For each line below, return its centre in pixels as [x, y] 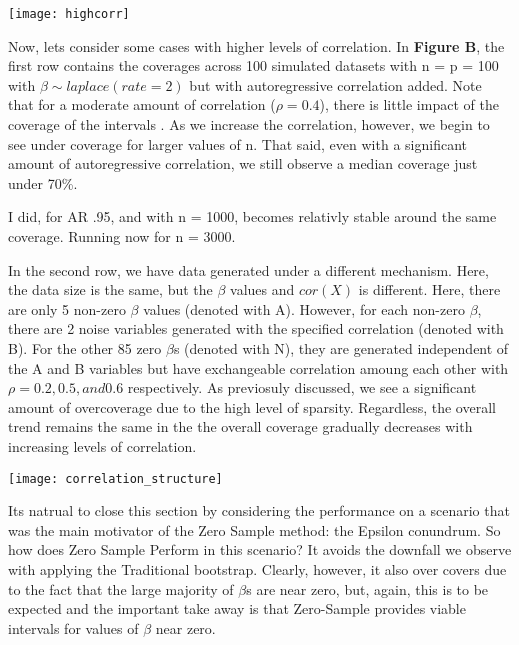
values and [262, 289]
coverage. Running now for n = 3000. [122, 236]
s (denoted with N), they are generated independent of [341, 347]
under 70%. [43, 182]
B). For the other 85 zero [85, 347]
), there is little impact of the [409, 104]
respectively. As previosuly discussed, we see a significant [302, 387]
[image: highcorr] [69, 14]
